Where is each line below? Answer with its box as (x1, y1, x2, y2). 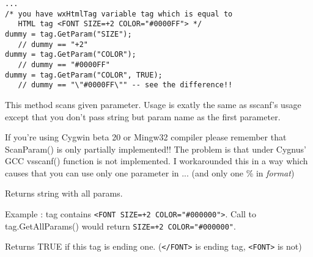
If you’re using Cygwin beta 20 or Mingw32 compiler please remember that (5, 131, 287, 143)
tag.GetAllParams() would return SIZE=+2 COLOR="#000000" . (5, 219, 236, 232)
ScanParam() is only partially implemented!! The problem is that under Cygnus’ (5, 142, 306, 155)
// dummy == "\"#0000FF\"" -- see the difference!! (18, 81, 233, 90)
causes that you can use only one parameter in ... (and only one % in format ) (5, 166, 295, 179)
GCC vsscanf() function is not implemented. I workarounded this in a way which (5, 154, 308, 167)
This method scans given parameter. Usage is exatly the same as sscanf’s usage (5, 98, 301, 110)
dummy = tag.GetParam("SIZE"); (5, 29, 132, 38)
